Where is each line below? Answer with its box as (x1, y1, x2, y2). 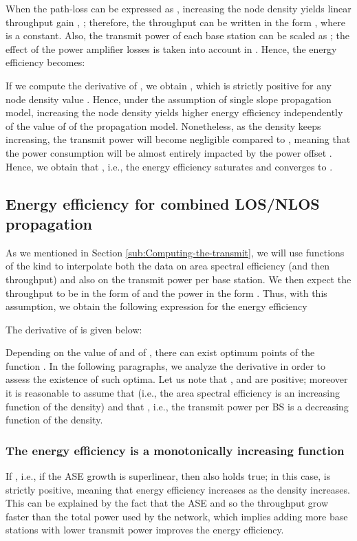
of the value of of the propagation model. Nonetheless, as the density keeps (6, 118, 321, 133)
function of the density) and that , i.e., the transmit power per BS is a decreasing (6, 399, 349, 413)
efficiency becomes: (6, 55, 85, 69)
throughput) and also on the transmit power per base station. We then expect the (6, 272, 351, 286)
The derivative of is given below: (6, 322, 142, 336)
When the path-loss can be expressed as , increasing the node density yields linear (6, 1, 351, 15)
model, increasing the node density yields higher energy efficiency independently (6, 105, 343, 120)
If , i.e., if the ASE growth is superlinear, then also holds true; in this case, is (6, 469, 331, 483)
